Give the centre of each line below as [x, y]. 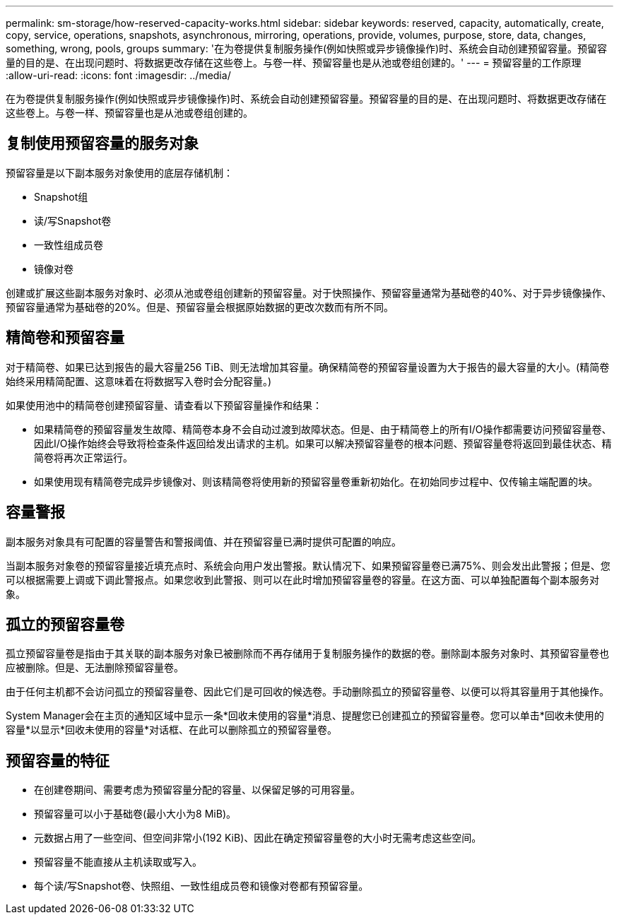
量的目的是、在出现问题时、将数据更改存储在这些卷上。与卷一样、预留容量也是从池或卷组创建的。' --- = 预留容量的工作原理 [294, 63]
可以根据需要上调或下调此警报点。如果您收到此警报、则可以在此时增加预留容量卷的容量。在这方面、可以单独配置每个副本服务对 [302, 579]
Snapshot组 [61, 196]
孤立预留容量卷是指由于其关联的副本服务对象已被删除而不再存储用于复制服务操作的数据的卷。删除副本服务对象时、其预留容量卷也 [307, 654]
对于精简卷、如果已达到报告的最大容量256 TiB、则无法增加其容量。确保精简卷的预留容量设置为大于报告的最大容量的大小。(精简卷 [308, 367]
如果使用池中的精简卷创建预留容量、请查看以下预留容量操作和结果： [164, 405]
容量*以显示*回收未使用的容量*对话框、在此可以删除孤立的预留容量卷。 [172, 730]
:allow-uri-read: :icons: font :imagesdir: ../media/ [118, 75]
